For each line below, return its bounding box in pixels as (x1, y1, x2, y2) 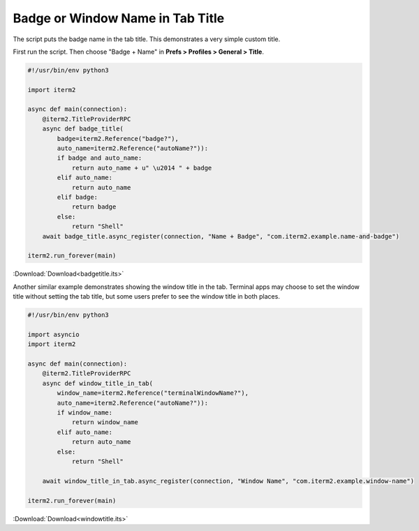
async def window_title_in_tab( (42, 379, 154, 387)
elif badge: (57, 193, 98, 201)
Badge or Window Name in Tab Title (13, 10, 225, 26)
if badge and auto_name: (57, 154, 142, 162)
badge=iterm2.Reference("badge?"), (57, 135, 179, 142)
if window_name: (57, 409, 113, 417)
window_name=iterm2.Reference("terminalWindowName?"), (57, 389, 249, 397)
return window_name (71, 419, 139, 426)
